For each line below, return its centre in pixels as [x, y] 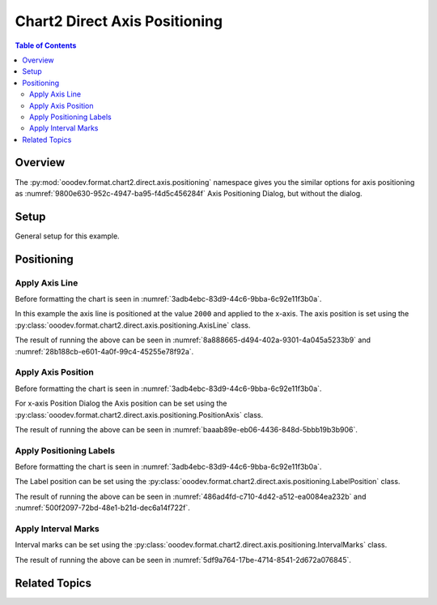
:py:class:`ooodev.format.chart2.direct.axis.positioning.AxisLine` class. [133, 325]
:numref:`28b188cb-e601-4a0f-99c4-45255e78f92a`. [104, 351]
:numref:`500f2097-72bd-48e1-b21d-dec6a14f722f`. [102, 508]
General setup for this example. [68, 236]
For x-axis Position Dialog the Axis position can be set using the [121, 403]
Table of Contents [46, 45]
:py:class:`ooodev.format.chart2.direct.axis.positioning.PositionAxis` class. [139, 414]
